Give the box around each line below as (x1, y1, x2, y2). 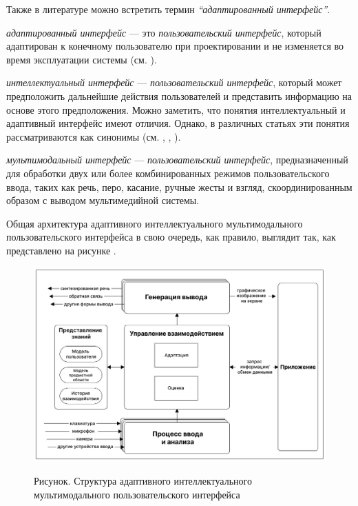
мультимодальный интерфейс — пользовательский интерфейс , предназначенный (6, 152, 348, 167)
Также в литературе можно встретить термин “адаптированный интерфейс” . (6, 2, 330, 16)
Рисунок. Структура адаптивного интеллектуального (34, 474, 252, 488)
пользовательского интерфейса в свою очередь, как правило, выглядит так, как (6, 230, 336, 244)
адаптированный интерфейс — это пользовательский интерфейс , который (6, 25, 322, 39)
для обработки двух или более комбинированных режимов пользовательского (6, 165, 330, 180)
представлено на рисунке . (6, 243, 116, 257)
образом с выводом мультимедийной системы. (6, 193, 200, 208)
